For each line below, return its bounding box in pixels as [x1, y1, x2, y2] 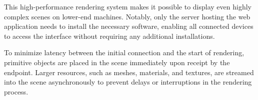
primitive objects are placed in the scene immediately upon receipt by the [4, 57, 230, 67]
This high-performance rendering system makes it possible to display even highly [4, 1, 251, 11]
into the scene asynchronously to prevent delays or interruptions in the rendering [4, 77, 252, 87]
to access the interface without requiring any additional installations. [4, 30, 215, 41]
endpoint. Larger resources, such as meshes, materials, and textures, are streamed [4, 67, 254, 77]
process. [4, 86, 28, 97]
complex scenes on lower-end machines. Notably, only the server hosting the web [4, 11, 250, 21]
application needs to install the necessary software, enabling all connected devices [4, 21, 253, 31]
